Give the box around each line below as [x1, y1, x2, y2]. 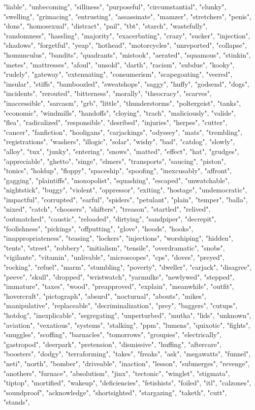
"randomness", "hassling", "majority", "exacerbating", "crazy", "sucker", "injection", [3, 30, 250, 40]
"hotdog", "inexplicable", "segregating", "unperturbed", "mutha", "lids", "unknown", [3, 310, 252, 320]
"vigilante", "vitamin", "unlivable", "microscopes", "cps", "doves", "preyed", [3, 252, 224, 262]
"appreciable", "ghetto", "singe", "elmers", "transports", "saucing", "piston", [3, 156, 226, 166]
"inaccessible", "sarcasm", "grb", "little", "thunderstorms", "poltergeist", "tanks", [3, 97, 241, 108]
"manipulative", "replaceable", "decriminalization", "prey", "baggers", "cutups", [3, 300, 238, 311]
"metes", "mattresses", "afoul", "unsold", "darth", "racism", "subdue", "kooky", [3, 59, 235, 69]
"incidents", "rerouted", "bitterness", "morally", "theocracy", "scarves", [3, 88, 212, 98]
